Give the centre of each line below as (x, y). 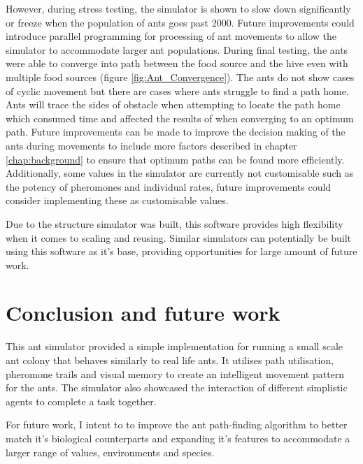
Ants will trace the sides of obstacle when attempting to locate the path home (173, 104)
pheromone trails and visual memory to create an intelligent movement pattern (175, 374)
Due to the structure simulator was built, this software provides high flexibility (175, 223)
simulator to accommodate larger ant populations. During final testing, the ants (177, 49)
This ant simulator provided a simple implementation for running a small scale (174, 346)
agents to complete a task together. (81, 401)
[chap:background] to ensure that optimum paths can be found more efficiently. (175, 159)
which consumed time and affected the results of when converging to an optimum (180, 118)
